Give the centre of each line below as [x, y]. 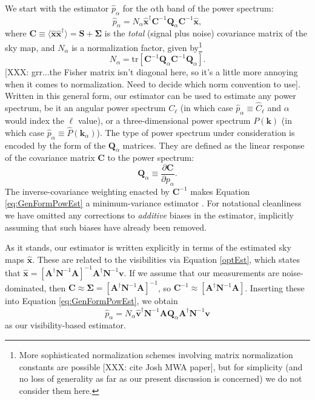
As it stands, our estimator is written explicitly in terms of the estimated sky [148, 247]
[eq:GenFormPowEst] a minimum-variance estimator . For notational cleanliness [153, 203]
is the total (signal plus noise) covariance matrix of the [206, 33]
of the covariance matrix [50, 158]
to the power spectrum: [151, 158]
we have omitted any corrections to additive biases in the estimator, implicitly [149, 215]
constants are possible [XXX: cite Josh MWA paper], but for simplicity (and [161, 366]
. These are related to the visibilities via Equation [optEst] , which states [166, 259]
